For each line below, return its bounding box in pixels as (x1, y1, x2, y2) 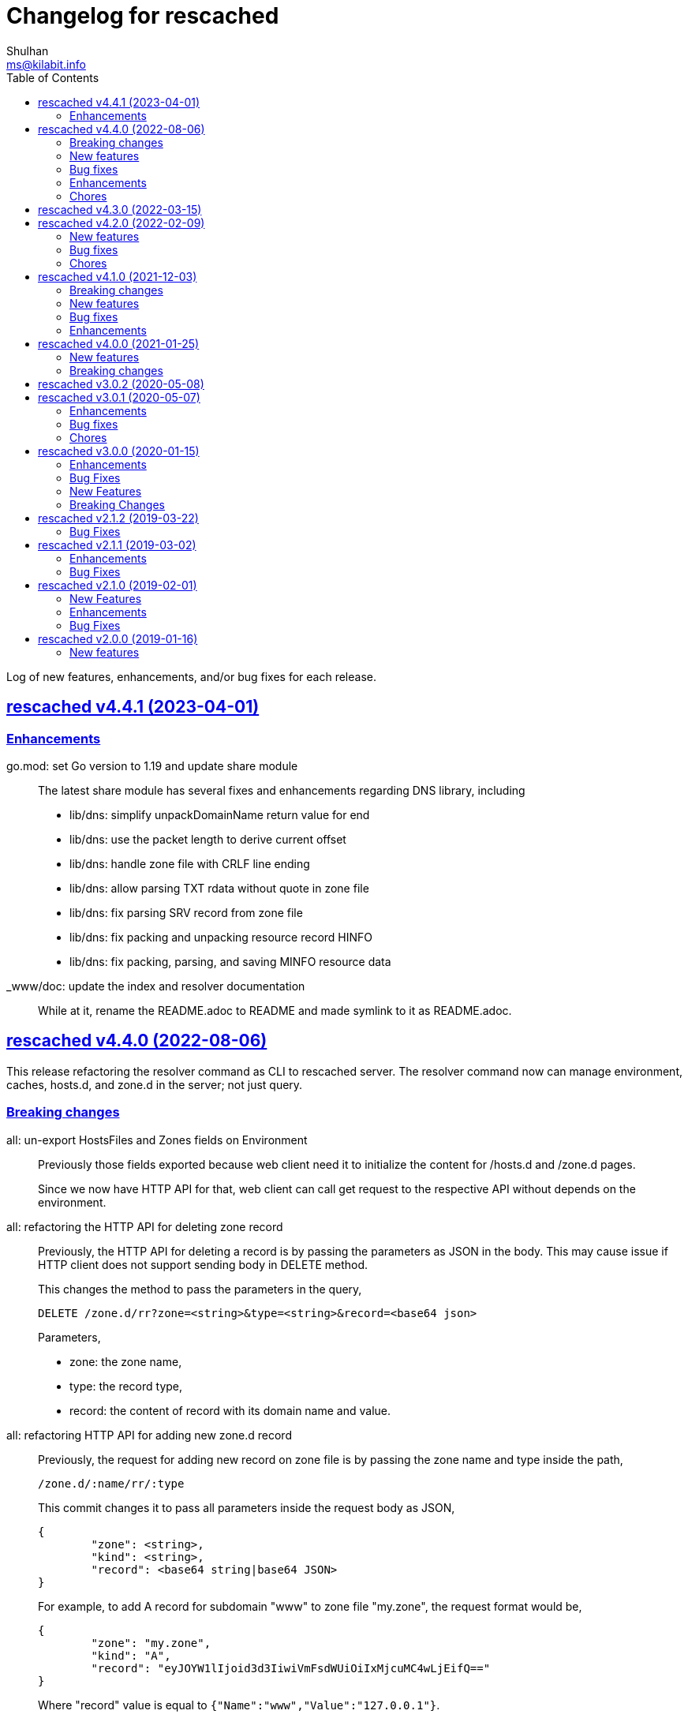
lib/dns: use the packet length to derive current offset (69, 832, 346, 846)
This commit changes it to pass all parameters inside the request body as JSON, (38, 1500, 455, 1514)
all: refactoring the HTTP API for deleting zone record (6, 1219, 283, 1233)
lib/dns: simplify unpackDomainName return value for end (69, 807, 370, 822)
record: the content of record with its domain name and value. (69, 1403, 391, 1417)
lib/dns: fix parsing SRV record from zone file (69, 905, 303, 919)
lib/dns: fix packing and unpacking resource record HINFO (69, 930, 373, 944)
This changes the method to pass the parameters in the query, (38, 1282, 362, 1296)
